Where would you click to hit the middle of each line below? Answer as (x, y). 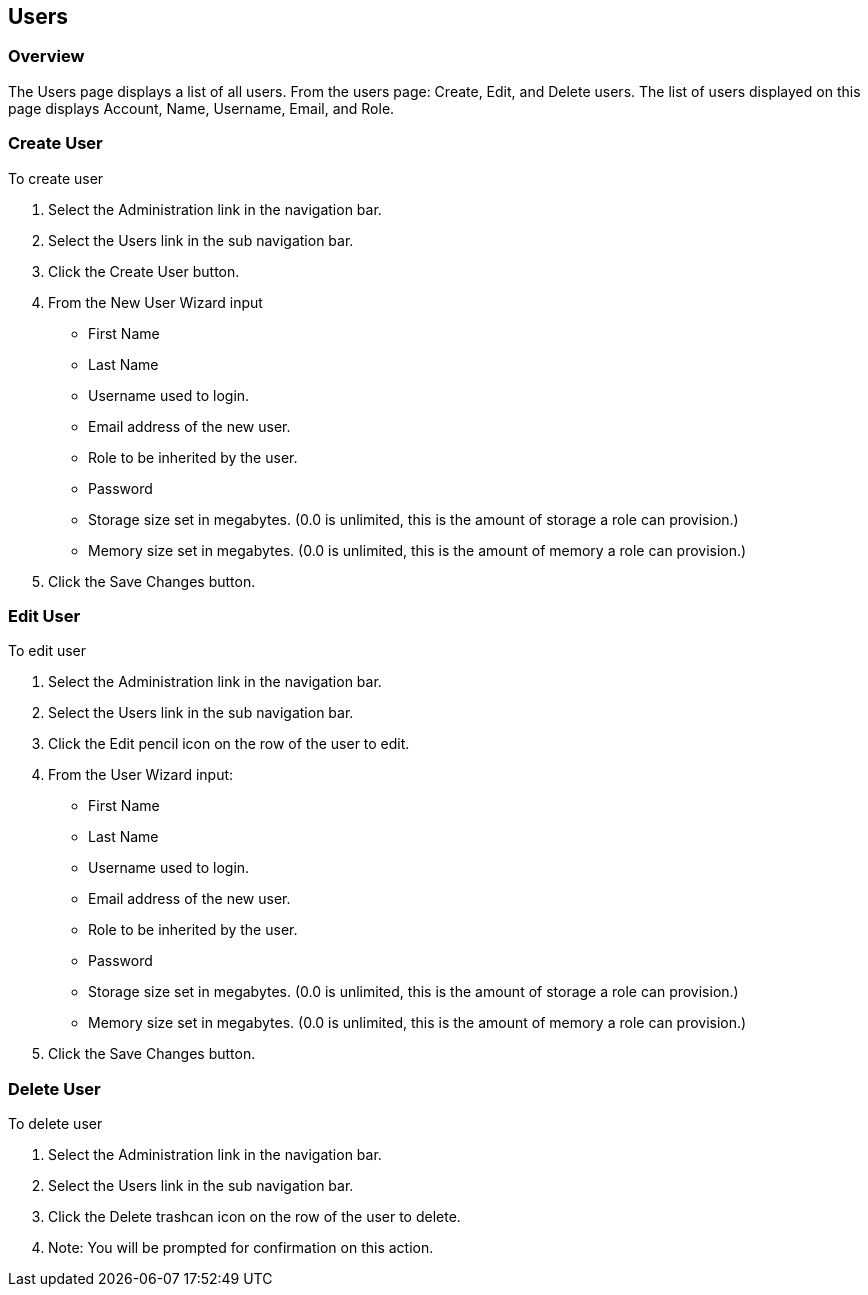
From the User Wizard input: (141, 775)
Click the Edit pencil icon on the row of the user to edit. (229, 744)
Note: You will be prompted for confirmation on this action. (241, 1248)
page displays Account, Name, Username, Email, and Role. (201, 108)
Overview (46, 56)
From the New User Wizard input (155, 302)
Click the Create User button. (144, 271)
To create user (56, 178)
